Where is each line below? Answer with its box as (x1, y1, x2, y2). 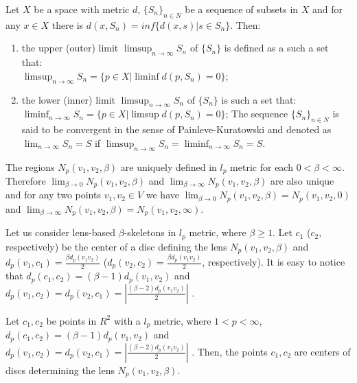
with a (113, 313, 141, 327)
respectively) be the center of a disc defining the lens (5, 239, 227, 253)
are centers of (294, 344, 351, 358)
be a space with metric (34, 2, 130, 16)
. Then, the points (192, 344, 268, 358)
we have (146, 187, 179, 202)
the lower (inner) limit (21, 92, 115, 106)
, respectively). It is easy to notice (202, 255, 345, 268)
